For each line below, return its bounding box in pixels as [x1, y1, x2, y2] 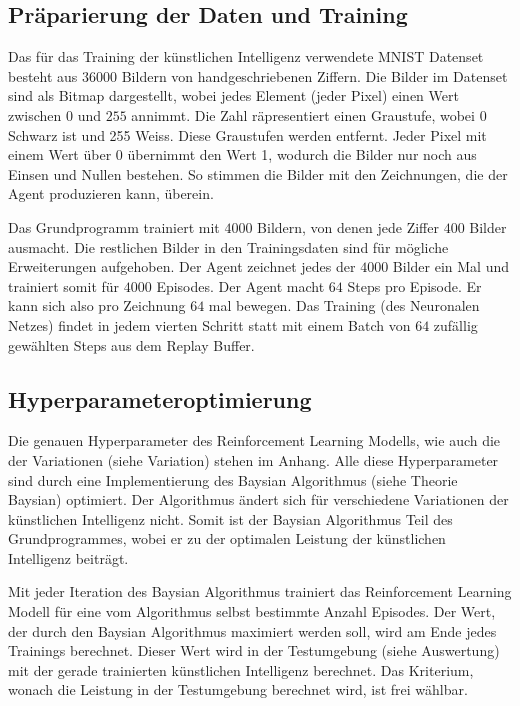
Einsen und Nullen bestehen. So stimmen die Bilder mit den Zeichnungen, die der [8, 163, 508, 184]
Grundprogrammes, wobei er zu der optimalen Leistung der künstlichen [8, 528, 446, 549]
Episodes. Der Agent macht [156, 275, 325, 296]
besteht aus [8, 65, 78, 86]
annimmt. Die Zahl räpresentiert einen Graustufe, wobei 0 [131, 104, 487, 125]
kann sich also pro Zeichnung [8, 295, 186, 316]
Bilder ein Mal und [392, 256, 509, 277]
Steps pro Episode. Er [347, 275, 482, 296]
